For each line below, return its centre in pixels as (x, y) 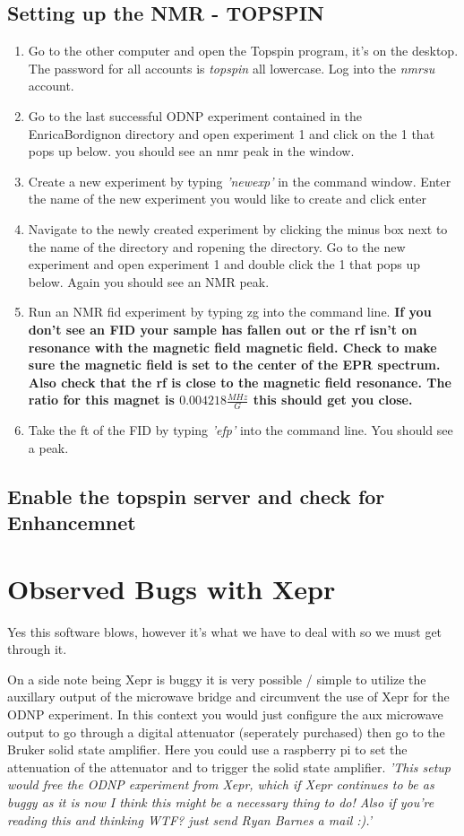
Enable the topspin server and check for (196, 496)
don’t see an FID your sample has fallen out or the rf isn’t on (223, 329)
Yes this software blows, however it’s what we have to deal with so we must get (225, 631)
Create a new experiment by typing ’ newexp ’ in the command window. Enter (240, 181)
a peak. (48, 447)
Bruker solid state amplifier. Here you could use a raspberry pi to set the (207, 749)
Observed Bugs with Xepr (172, 588)
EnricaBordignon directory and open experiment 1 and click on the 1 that (232, 133)
